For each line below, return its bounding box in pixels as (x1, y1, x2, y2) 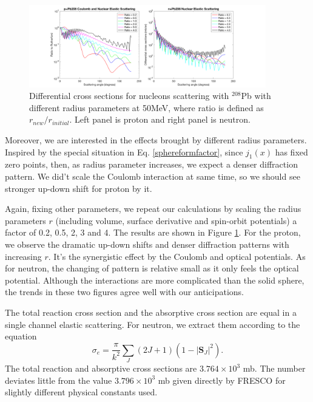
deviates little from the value (5, 373, 112, 386)
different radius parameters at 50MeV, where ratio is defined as (29, 101, 264, 114)
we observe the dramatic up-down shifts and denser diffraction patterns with (5, 237, 289, 250)
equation (5, 330, 37, 342)
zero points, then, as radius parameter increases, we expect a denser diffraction (5, 158, 298, 171)
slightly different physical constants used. (5, 386, 158, 398)
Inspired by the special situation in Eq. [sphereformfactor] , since (5, 145, 243, 158)
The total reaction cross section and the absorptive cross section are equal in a (5, 305, 297, 318)
